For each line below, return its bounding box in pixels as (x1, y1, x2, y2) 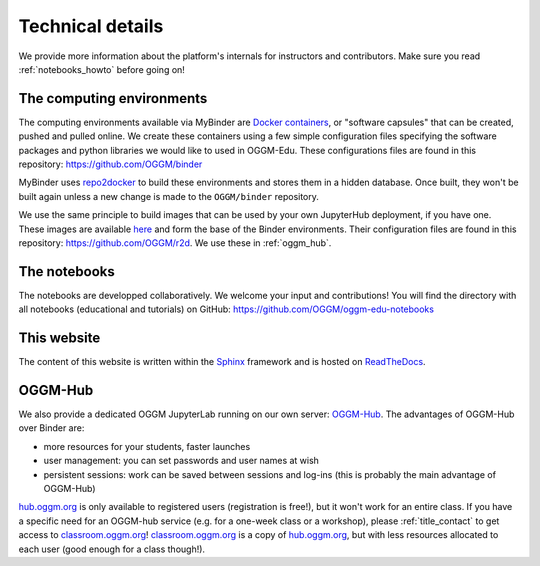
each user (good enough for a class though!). (18, 543, 205, 555)
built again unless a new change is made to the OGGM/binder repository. (18, 190, 320, 202)
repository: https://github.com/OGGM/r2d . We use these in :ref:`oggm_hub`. (18, 236, 332, 249)
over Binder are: (18, 422, 85, 434)
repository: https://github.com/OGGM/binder (18, 158, 203, 170)
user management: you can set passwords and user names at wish (43, 455, 320, 467)
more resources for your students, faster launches (43, 440, 251, 452)
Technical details (18, 15, 164, 37)
